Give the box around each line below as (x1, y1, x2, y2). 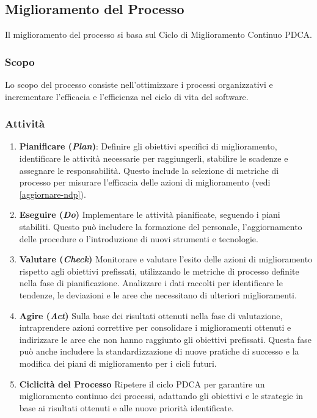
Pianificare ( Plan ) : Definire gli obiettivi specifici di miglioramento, (19, 140, 277, 153)
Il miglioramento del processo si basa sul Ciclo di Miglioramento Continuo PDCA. (5, 28, 312, 41)
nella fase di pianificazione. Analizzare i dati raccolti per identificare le (19, 276, 283, 289)
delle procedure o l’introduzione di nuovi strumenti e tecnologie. (19, 232, 258, 245)
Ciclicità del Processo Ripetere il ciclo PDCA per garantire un (19, 377, 265, 390)
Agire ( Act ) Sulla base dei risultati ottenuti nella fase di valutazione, (19, 309, 283, 322)
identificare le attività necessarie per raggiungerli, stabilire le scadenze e (19, 152, 288, 165)
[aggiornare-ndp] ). (19, 187, 86, 200)
